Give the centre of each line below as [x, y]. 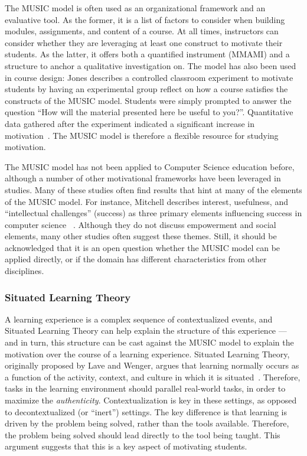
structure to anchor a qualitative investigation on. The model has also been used [151, 65]
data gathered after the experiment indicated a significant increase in [130, 123]
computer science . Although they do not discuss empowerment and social [141, 224]
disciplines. [25, 271]
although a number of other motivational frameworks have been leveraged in [143, 178]
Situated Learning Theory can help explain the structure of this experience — [146, 330]
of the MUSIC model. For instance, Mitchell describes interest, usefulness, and [146, 201]
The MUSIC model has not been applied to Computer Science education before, [150, 166]
